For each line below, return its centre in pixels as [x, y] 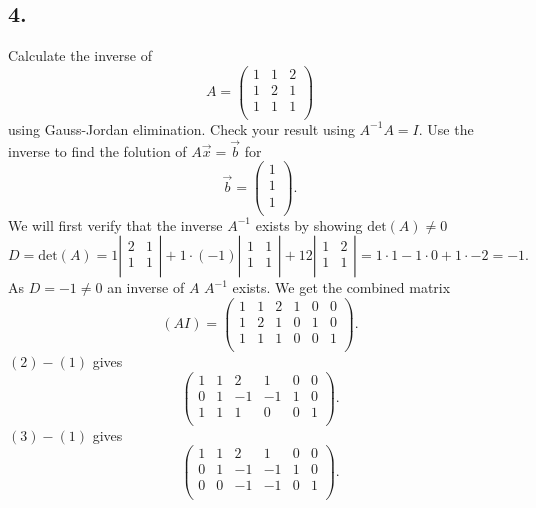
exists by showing [309, 224]
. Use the [446, 128]
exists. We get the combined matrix [341, 287]
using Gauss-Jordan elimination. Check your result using [181, 128]
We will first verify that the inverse [115, 224]
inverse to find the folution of [97, 150]
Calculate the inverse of [80, 55]
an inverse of [146, 287]
